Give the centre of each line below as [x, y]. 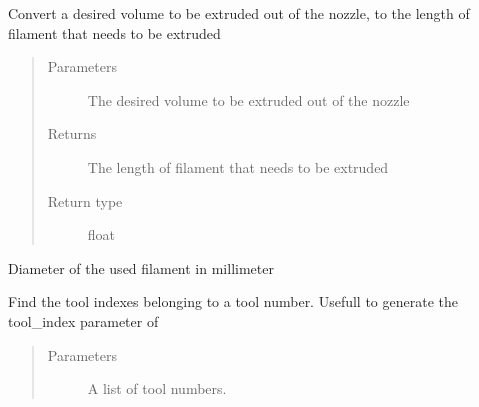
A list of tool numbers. [157, 388]
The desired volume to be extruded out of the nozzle [248, 99]
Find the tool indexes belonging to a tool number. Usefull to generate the [233, 301]
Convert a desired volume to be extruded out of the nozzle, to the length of [239, 13]
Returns [72, 133]
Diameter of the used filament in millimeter [141, 267]
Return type [85, 200]
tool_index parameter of [83, 320]
